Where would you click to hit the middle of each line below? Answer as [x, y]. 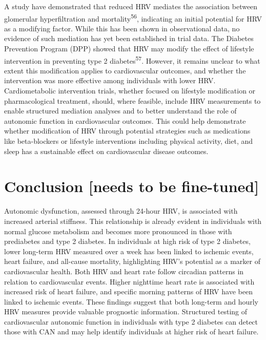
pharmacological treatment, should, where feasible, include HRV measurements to [132, 100]
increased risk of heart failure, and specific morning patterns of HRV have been [128, 291]
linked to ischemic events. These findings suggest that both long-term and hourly [131, 301]
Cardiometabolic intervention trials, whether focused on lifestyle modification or [130, 91]
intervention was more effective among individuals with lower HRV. [110, 80]
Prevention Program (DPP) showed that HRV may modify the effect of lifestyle [129, 49]
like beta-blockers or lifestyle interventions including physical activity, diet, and [129, 141]
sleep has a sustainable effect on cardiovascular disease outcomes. [106, 151]
